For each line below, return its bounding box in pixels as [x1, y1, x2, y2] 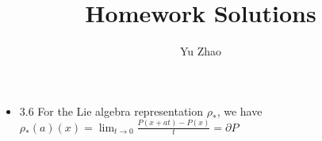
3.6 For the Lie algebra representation [19, 102, 204, 119]
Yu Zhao [179, 43, 222, 59]
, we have [217, 102, 263, 119]
